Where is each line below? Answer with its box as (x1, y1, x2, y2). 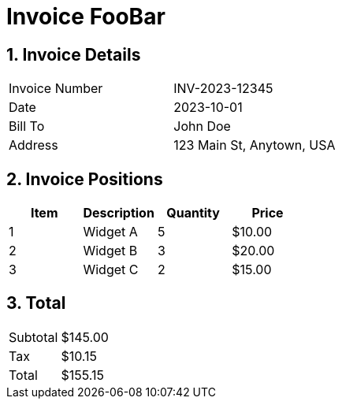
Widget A (83, 224, 138, 240)
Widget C (83, 262, 139, 278)
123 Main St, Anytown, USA (173, 137, 336, 154)
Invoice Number (9, 80, 103, 97)
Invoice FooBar (6, 3, 165, 30)
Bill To (9, 118, 45, 135)
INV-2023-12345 (173, 80, 273, 97)
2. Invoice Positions (6, 169, 163, 189)
